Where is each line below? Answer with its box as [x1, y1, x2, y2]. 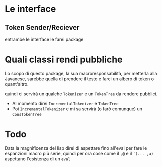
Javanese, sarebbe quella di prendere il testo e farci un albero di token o [5, 76, 154, 82]
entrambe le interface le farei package [5, 36, 84, 42]
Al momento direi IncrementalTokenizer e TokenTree [12, 100, 119, 106]
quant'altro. [5, 81, 29, 87]
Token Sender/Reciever [5, 23, 80, 32]
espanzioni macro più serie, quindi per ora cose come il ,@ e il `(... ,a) [5, 150, 154, 156]
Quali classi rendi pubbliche [5, 54, 123, 65]
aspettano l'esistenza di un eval [5, 156, 71, 162]
